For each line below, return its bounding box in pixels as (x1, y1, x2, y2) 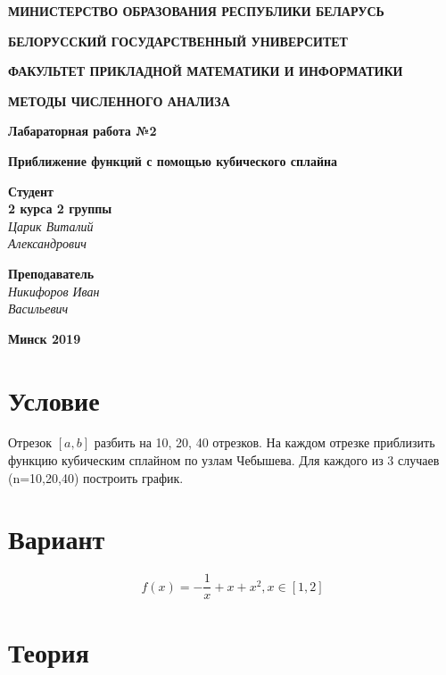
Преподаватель (8, 263, 95, 282)
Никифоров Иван (8, 281, 100, 300)
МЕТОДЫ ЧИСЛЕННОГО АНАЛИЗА (8, 91, 230, 110)
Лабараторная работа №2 (8, 121, 157, 140)
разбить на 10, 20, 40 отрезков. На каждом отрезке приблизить (94, 433, 435, 452)
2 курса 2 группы (8, 199, 112, 218)
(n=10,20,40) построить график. (8, 468, 184, 487)
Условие (8, 381, 100, 418)
